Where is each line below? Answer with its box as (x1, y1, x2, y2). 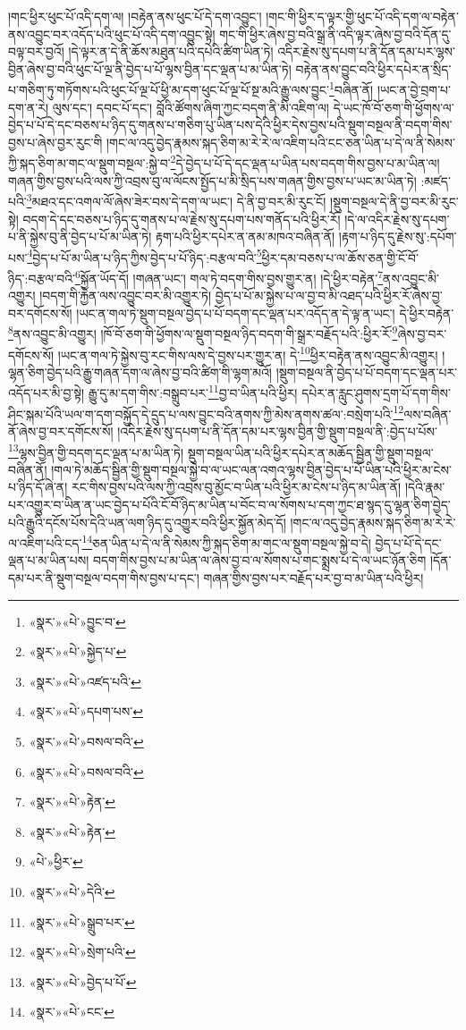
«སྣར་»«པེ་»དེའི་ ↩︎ (29, 882, 115, 900)
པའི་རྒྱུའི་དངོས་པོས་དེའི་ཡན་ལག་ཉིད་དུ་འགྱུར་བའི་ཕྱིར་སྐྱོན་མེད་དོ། (8, 512, 286, 531)
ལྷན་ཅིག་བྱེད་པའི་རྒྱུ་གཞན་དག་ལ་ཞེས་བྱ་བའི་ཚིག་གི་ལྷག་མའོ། (8, 362, 272, 381)
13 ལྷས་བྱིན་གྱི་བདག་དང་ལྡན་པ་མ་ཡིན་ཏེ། (8, 440, 184, 461)
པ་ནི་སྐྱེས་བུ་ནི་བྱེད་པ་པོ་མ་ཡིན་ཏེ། (8, 227, 152, 246)
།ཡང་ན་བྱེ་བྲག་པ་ (377, 80, 452, 99)
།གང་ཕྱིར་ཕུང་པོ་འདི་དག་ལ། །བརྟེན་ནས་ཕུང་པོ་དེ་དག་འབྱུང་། (8, 7, 262, 25)
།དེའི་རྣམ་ (404, 477, 445, 496)
